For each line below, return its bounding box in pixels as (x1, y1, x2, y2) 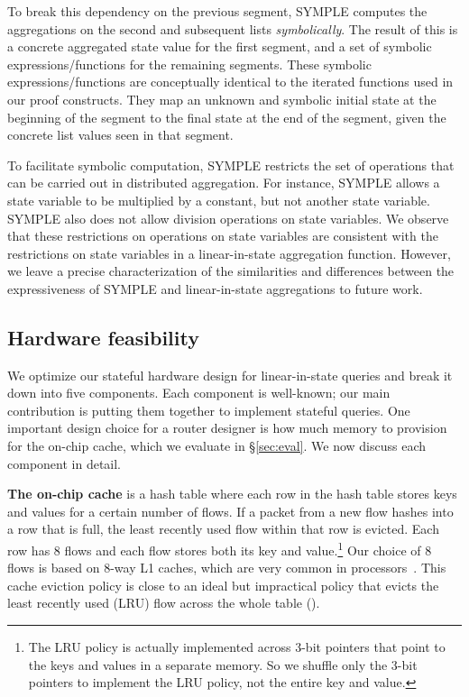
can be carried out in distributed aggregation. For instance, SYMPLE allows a (7, 173, 440, 192)
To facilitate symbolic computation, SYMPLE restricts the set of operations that (7, 155, 455, 174)
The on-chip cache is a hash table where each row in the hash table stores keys (7, 484, 457, 503)
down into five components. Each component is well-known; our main (7, 383, 391, 402)
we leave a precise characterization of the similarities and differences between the (7, 261, 455, 280)
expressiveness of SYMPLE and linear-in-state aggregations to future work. (7, 279, 423, 298)
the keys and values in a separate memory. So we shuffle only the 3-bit (28, 655, 418, 674)
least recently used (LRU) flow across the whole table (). (7, 593, 320, 612)
